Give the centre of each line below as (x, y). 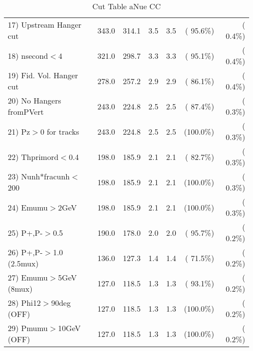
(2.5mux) (23, 263)
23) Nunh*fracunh (39, 176)
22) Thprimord (33, 157)
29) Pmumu (28, 328)
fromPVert (26, 112)
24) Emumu (28, 207)
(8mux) (20, 289)
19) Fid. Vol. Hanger (43, 75)
